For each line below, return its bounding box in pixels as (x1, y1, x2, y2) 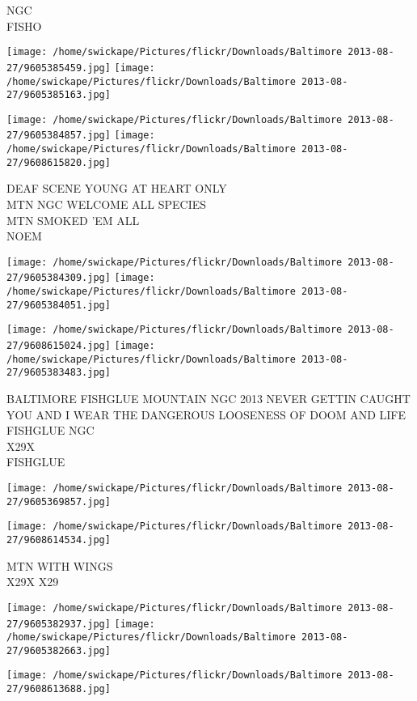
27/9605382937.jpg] (6, 618, 111, 630)
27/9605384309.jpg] (6, 272, 111, 284)
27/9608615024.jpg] (6, 340, 111, 352)
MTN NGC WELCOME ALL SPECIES (6, 196, 207, 213)
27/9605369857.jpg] (6, 495, 111, 508)
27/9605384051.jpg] (6, 299, 111, 311)
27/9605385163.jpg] (6, 89, 111, 101)
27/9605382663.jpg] (6, 644, 111, 656)
